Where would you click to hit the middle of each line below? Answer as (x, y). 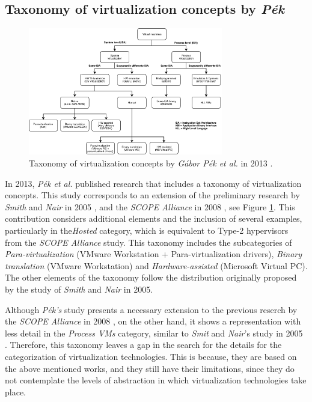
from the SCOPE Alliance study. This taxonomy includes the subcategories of (148, 242)
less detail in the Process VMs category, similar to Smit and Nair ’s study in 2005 (154, 333)
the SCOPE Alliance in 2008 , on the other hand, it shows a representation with (153, 321)
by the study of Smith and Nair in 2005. (79, 289)
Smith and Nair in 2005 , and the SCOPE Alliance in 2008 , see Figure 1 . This (150, 206)
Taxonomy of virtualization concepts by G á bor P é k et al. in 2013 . (151, 163)
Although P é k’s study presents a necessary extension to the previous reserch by (151, 309)
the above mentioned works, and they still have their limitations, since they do (150, 368)
